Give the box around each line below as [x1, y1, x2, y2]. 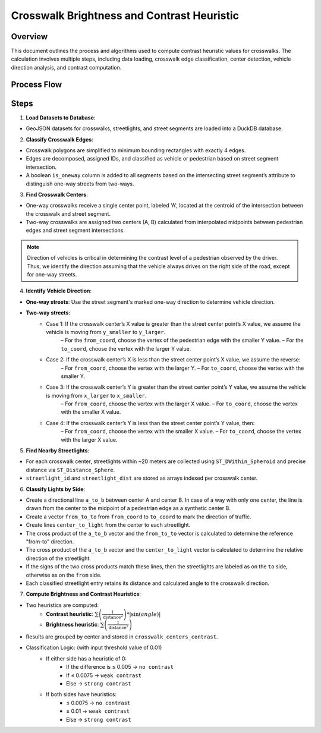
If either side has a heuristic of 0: [46, 655, 127, 662]
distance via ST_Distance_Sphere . [26, 466, 115, 473]
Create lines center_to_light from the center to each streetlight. [26, 521, 191, 528]
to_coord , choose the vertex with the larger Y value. [61, 345, 191, 352]
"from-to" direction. [26, 538, 74, 545]
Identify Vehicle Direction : [26, 287, 92, 294]
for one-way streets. [27, 271, 77, 278]
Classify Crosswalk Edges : [26, 136, 93, 143]
